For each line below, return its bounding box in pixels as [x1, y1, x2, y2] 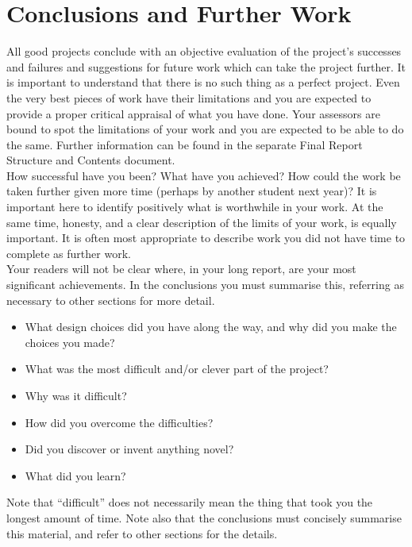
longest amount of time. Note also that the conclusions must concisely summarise [6, 509, 402, 526]
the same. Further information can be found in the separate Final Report [6, 136, 363, 152]
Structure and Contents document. [6, 152, 175, 168]
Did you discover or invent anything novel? [25, 441, 234, 457]
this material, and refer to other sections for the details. [6, 525, 278, 541]
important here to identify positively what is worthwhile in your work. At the [6, 198, 383, 215]
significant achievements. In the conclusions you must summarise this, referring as [6, 276, 404, 293]
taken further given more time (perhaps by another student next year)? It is [6, 183, 377, 199]
